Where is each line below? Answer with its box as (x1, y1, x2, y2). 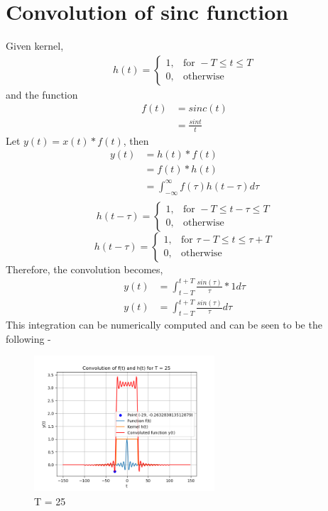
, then (123, 133, 149, 148)
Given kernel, (6, 38, 64, 53)
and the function (6, 87, 78, 101)
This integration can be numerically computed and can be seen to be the (6, 317, 322, 332)
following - (6, 331, 51, 346)
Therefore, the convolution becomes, (6, 261, 163, 276)
